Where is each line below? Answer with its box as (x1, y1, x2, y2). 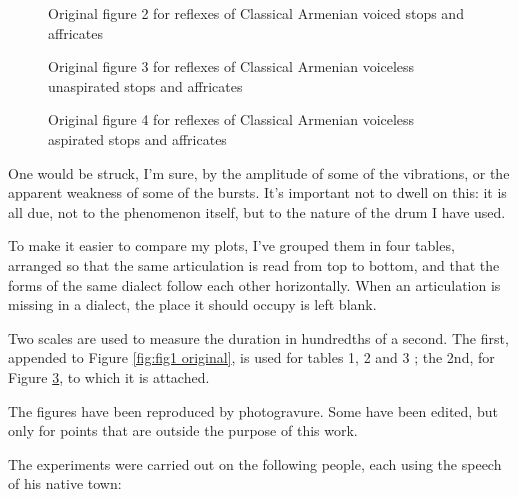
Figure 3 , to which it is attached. (8, 366, 210, 387)
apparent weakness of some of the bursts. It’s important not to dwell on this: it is (8, 182, 507, 203)
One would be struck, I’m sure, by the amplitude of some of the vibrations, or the (8, 162, 510, 183)
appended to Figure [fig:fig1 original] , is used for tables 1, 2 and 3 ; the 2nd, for (8, 347, 495, 368)
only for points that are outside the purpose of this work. (8, 420, 358, 441)
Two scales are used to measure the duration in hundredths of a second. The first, (8, 327, 509, 348)
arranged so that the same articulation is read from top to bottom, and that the (8, 254, 500, 275)
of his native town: (8, 473, 122, 494)
